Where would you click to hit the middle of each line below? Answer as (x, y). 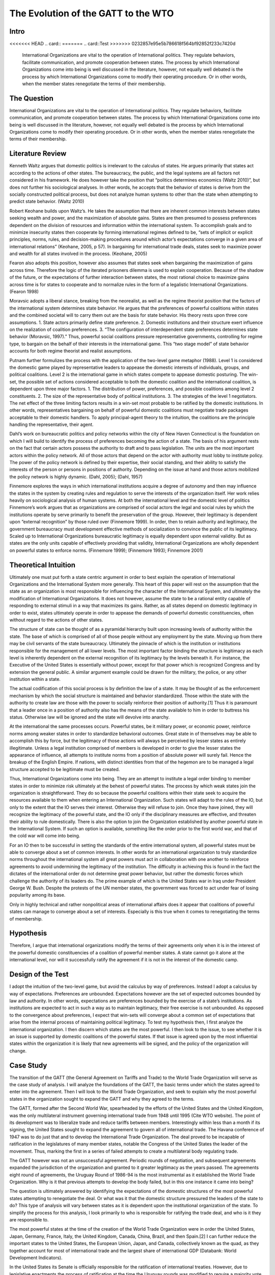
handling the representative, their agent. (51, 425)
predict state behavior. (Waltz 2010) (47, 201)
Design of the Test (39, 974)
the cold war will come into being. (45, 836)
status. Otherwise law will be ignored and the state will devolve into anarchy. (90, 717)
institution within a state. (35, 679)
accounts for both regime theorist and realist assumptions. (71, 351)
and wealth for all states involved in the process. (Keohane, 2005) (78, 254)
